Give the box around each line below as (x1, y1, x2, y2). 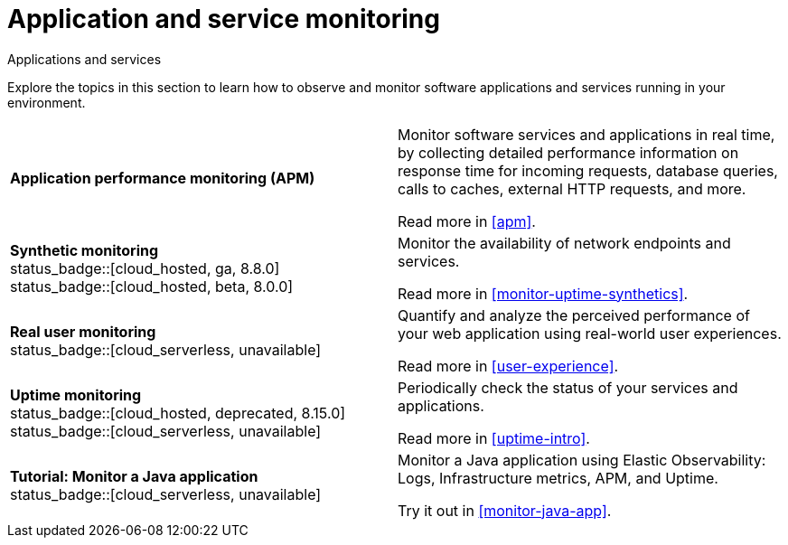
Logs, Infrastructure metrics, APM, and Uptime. (398, 468, 718, 487)
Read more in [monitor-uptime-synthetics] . (398, 284, 689, 303)
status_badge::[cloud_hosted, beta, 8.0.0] (10, 277, 294, 296)
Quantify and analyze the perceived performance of (398, 305, 750, 324)
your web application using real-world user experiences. (398, 324, 782, 343)
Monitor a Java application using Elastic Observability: (398, 450, 766, 469)
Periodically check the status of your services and (398, 378, 738, 397)
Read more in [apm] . (398, 211, 536, 230)
